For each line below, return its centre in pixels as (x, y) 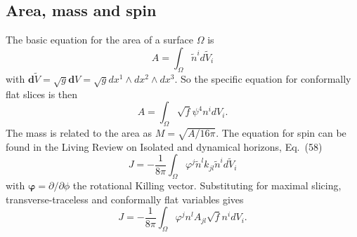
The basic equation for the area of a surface (100, 40)
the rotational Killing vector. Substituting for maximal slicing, (207, 185)
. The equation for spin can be (281, 132)
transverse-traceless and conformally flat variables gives (125, 199)
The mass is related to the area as (79, 132)
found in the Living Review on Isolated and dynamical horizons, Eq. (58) (164, 146)
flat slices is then (42, 94)
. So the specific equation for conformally (263, 78)
